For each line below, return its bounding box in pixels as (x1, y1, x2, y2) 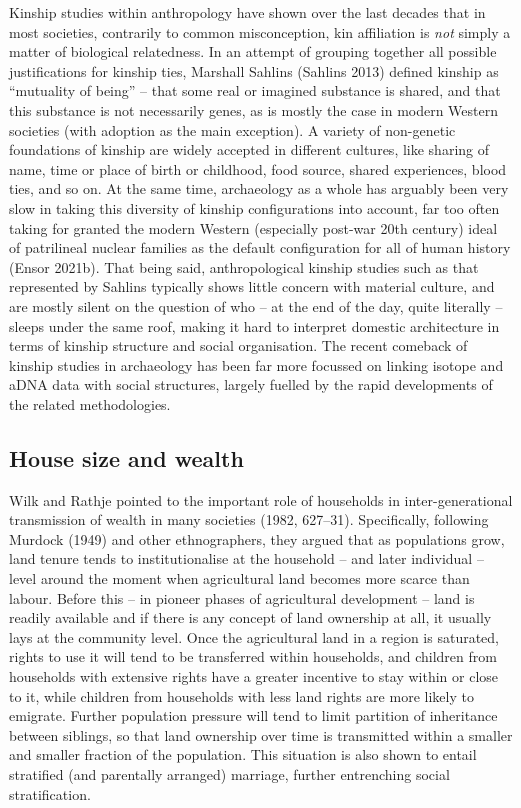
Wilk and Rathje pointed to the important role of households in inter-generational (9, 489, 513, 510)
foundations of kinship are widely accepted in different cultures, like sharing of (9, 139, 490, 160)
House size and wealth (9, 442, 244, 473)
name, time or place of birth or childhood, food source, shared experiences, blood (9, 158, 507, 179)
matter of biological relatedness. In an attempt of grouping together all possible (9, 41, 497, 62)
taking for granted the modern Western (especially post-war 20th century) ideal (9, 217, 498, 238)
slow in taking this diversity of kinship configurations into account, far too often (9, 197, 500, 218)
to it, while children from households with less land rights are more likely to (9, 685, 474, 706)
